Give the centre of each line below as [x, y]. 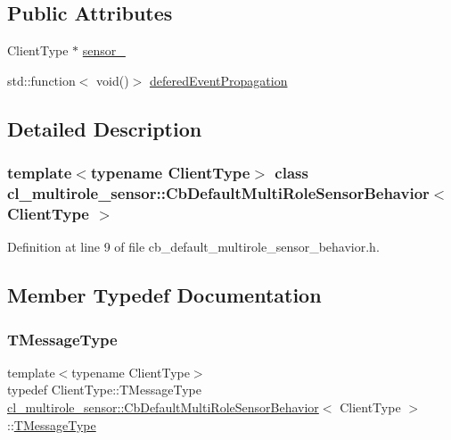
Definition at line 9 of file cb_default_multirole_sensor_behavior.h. [193, 247]
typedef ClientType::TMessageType [104, 390]
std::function [41, 80]
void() [113, 80]
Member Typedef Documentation [164, 295]
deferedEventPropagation [218, 80]
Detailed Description [105, 128]
